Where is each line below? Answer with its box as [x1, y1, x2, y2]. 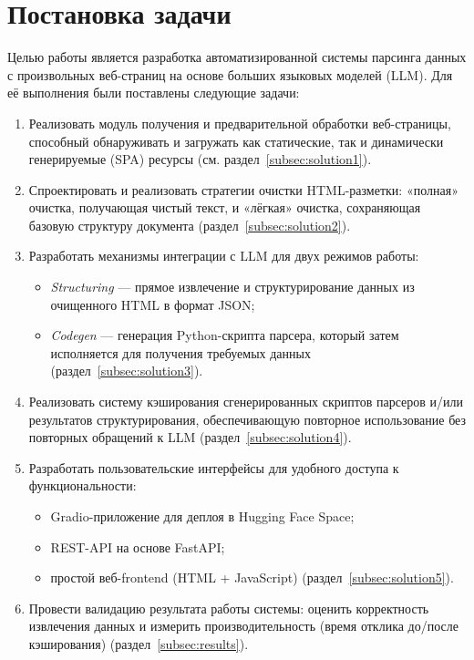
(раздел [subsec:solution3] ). [50, 361, 203, 380]
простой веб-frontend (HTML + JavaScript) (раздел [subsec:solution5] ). [50, 568, 454, 587]
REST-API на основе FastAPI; [50, 537, 225, 556]
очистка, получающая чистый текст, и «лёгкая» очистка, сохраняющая [28, 198, 421, 217]
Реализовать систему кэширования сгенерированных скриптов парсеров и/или [28, 392, 464, 411]
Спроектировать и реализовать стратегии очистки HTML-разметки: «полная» [28, 180, 459, 199]
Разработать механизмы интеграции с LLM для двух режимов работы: [28, 246, 419, 265]
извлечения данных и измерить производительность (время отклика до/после [28, 616, 459, 635]
